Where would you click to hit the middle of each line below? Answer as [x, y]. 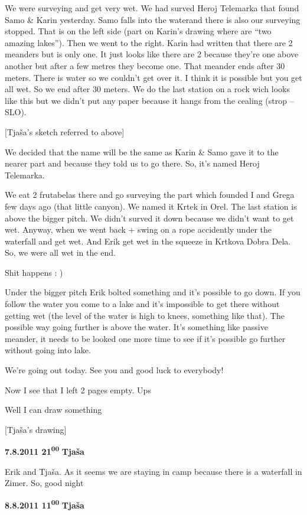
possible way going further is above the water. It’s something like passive [136, 327]
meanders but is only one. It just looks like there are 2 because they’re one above [152, 54]
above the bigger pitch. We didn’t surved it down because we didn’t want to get [149, 218]
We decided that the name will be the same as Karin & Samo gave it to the [142, 151]
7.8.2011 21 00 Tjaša [45, 451]
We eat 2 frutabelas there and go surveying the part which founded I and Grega [150, 195]
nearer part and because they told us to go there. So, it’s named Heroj [132, 163]
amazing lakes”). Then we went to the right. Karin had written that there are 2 [149, 42]
